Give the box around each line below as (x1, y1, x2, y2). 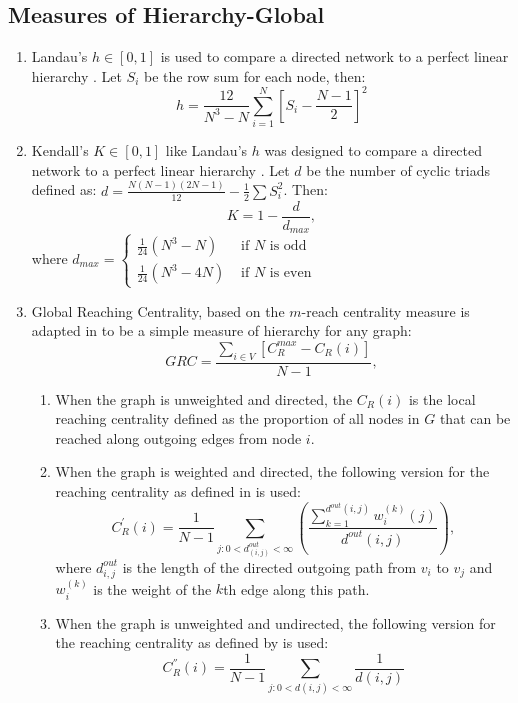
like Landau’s (165, 140, 248, 161)
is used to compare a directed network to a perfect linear (160, 46, 509, 67)
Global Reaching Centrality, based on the (31, 300, 285, 321)
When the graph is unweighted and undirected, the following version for (55, 612, 496, 633)
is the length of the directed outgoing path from (122, 556, 417, 577)
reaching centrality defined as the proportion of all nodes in (55, 408, 420, 429)
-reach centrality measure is (301, 300, 470, 321)
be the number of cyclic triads (306, 159, 490, 180)
